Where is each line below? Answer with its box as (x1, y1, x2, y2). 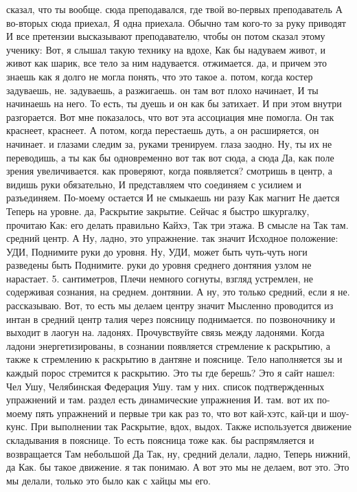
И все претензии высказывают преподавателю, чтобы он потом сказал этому (6, 29, 325, 43)
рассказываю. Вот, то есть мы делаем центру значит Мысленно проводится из (6, 298, 334, 313)
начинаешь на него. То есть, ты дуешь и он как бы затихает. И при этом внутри (6, 96, 342, 111)
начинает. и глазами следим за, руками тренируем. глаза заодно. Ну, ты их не (6, 136, 332, 150)
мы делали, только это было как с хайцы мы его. (6, 473, 211, 487)
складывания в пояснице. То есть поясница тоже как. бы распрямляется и (6, 433, 314, 447)
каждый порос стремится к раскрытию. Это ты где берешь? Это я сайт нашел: (6, 366, 335, 380)
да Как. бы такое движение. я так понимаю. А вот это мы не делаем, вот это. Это (6, 460, 349, 474)
